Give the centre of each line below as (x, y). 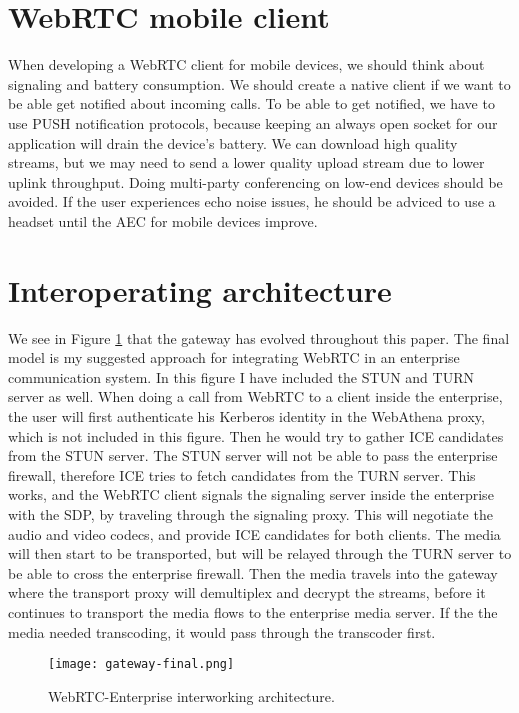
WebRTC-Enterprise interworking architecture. (191, 695)
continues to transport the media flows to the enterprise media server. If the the (253, 611)
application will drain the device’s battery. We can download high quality (233, 142)
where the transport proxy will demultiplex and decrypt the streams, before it (247, 592)
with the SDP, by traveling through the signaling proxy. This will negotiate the (250, 513)
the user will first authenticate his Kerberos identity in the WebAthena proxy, (246, 415)
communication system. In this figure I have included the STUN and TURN (241, 376)
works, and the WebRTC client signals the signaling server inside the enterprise (251, 494)
